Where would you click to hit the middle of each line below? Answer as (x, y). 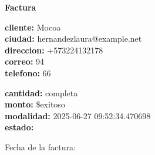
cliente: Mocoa (33, 27)
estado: (19, 127)
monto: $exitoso (35, 104)
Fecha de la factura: (40, 146)
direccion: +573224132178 (54, 50)
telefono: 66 (28, 73)
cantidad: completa (41, 92)
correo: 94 (25, 61)
